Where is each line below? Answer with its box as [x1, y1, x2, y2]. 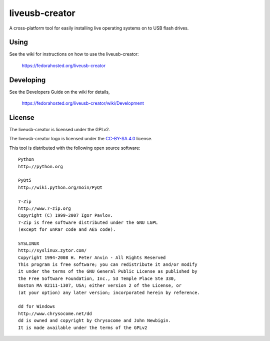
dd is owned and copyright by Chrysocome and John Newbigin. [18, 318, 171, 323]
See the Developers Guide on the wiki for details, [9, 89, 110, 95]
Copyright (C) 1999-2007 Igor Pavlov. [18, 213, 113, 218]
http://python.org [18, 163, 63, 169]
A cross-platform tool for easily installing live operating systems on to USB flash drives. [9, 25, 189, 31]
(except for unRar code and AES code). [18, 227, 116, 232]
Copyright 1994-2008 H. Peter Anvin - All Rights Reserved [18, 254, 166, 260]
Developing [9, 76, 46, 84]
